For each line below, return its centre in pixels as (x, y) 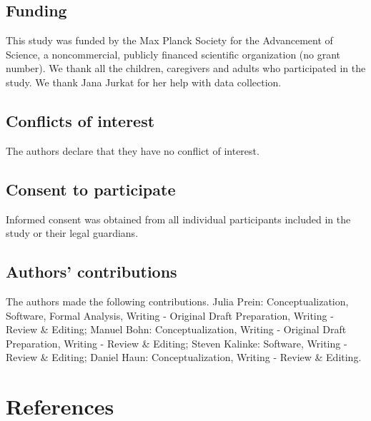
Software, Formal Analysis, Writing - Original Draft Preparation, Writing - (170, 315)
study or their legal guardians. (72, 233)
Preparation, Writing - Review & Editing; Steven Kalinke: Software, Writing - (177, 343)
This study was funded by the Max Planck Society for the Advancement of (169, 40)
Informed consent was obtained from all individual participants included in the (178, 219)
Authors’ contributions (91, 272)
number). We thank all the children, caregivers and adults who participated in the (186, 68)
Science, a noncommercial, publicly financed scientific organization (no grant (173, 54)
